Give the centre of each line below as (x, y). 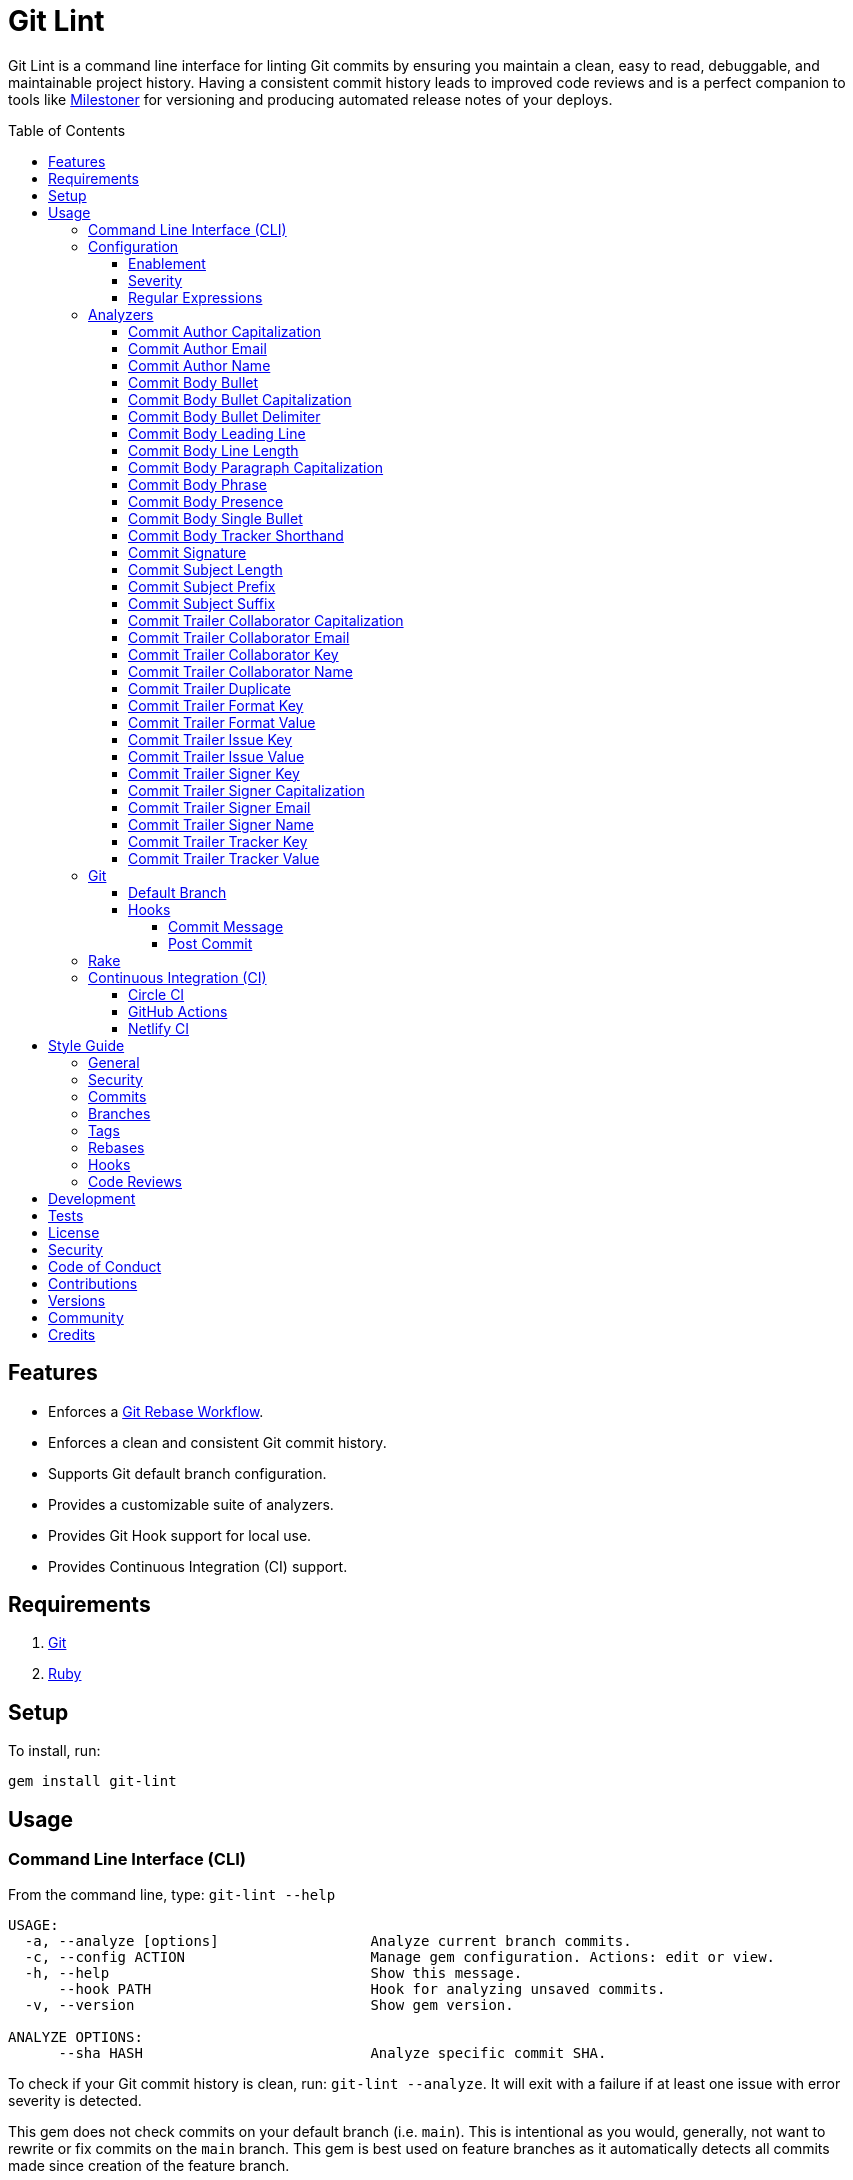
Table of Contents (67, 130)
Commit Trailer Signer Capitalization (246, 790)
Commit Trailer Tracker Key (218, 841)
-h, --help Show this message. (273, 1972)
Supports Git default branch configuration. (187, 1473)
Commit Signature (187, 552)
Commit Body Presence (206, 501)
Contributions (93, 1283)
